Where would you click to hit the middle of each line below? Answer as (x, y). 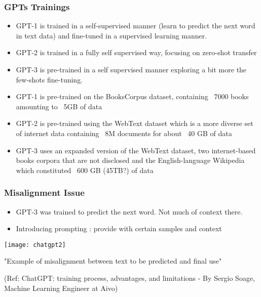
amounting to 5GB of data (59, 106)
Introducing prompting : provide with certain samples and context (119, 228)
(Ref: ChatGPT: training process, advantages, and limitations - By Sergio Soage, (130, 278)
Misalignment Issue (44, 193)
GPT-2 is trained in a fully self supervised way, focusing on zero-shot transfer (136, 52)
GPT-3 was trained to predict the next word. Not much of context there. (129, 211)
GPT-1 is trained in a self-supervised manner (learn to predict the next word (136, 26)
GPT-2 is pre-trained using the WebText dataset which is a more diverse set (135, 123)
